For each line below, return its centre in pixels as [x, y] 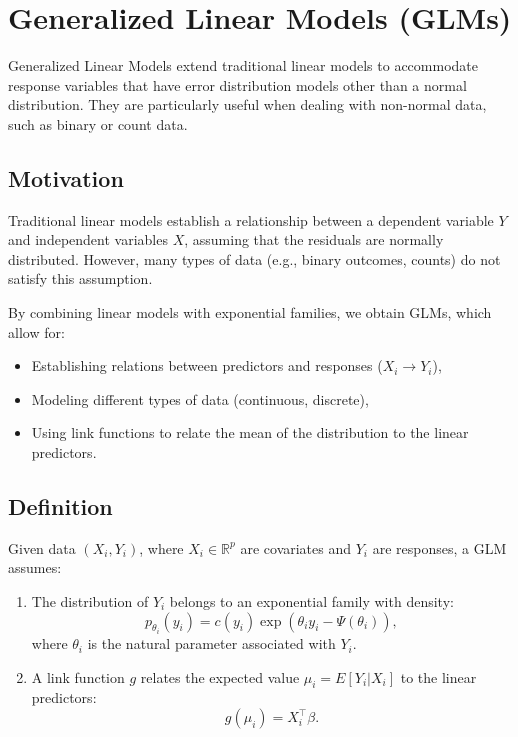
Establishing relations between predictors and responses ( [207, 365]
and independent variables [88, 239]
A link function [78, 676]
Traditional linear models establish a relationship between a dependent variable [251, 219]
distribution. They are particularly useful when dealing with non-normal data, [247, 104]
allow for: [36, 331]
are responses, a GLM [439, 547]
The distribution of [90, 601]
